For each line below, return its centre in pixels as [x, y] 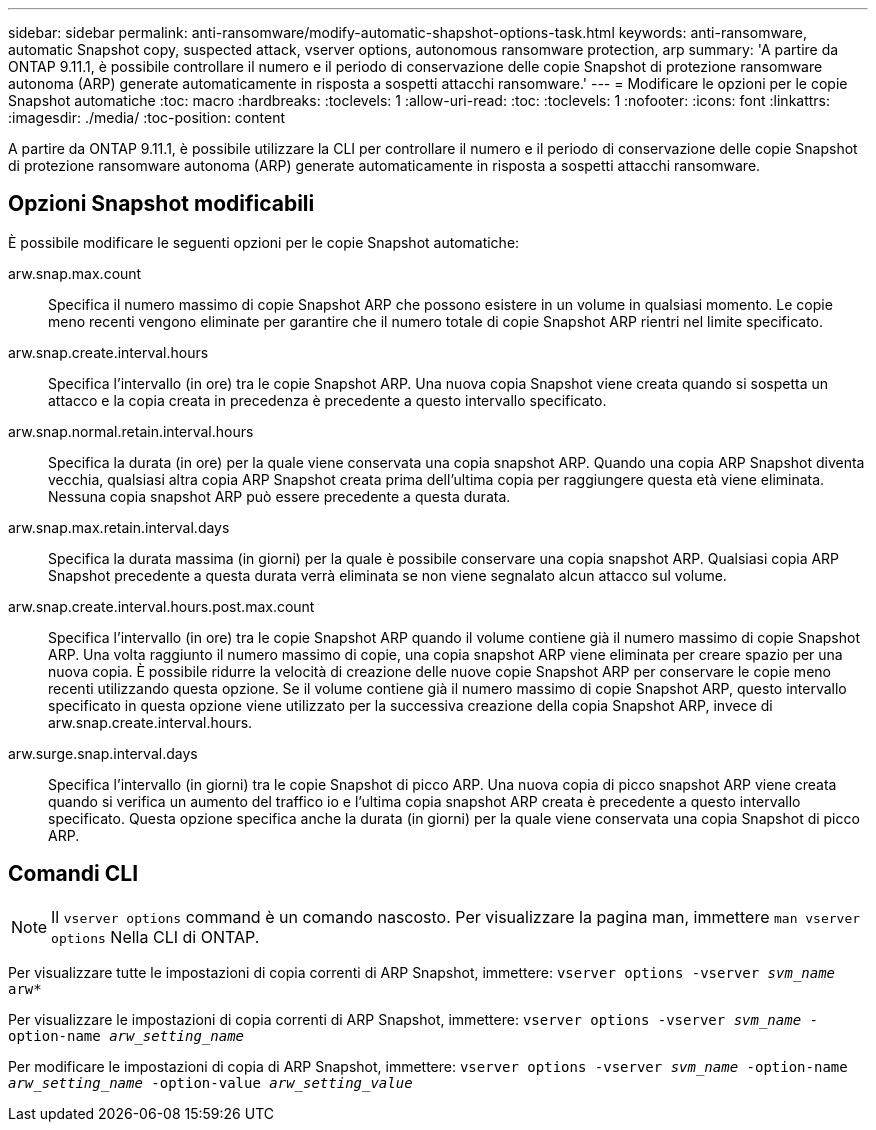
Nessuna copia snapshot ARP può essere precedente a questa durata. [279, 496]
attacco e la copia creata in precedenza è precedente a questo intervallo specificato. [327, 400]
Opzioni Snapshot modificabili [161, 204]
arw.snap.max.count [75, 273]
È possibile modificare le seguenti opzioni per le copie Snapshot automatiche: [264, 242]
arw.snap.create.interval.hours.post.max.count [161, 606]
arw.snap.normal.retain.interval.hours [131, 431]
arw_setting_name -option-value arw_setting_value [210, 1082]
